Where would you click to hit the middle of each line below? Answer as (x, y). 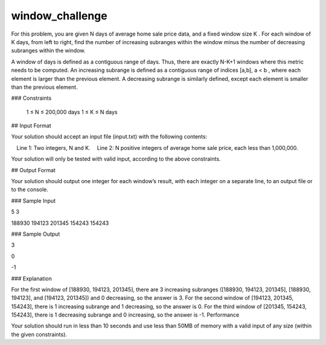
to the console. (30, 190)
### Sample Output (36, 234)
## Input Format (31, 126)
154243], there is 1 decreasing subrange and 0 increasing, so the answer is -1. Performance (125, 315)
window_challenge (59, 16)
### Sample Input (34, 201)
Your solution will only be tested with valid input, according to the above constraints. (116, 159)
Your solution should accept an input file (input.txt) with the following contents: (109, 137)
